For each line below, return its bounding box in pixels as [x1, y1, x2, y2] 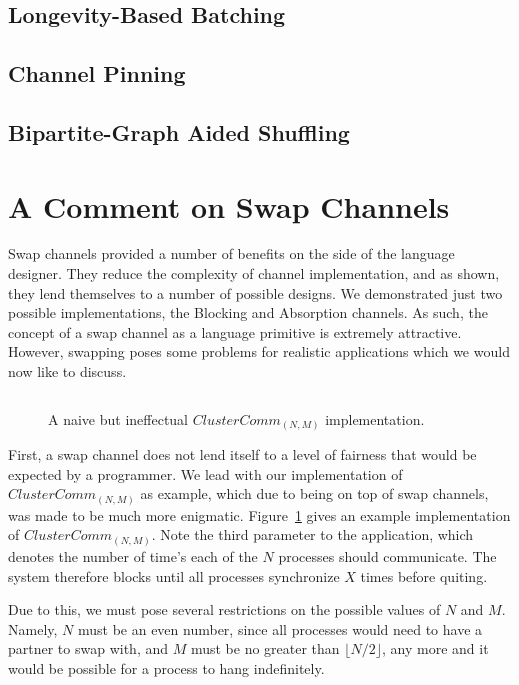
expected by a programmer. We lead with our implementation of [8, 463, 403, 484]
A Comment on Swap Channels [8, 185, 450, 226]
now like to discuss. [8, 361, 127, 382]
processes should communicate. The [278, 545, 497, 566]
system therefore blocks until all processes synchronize [8, 565, 340, 586]
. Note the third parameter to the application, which [151, 524, 474, 545]
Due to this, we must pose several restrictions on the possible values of [8, 599, 441, 620]
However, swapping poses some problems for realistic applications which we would [8, 341, 510, 362]
